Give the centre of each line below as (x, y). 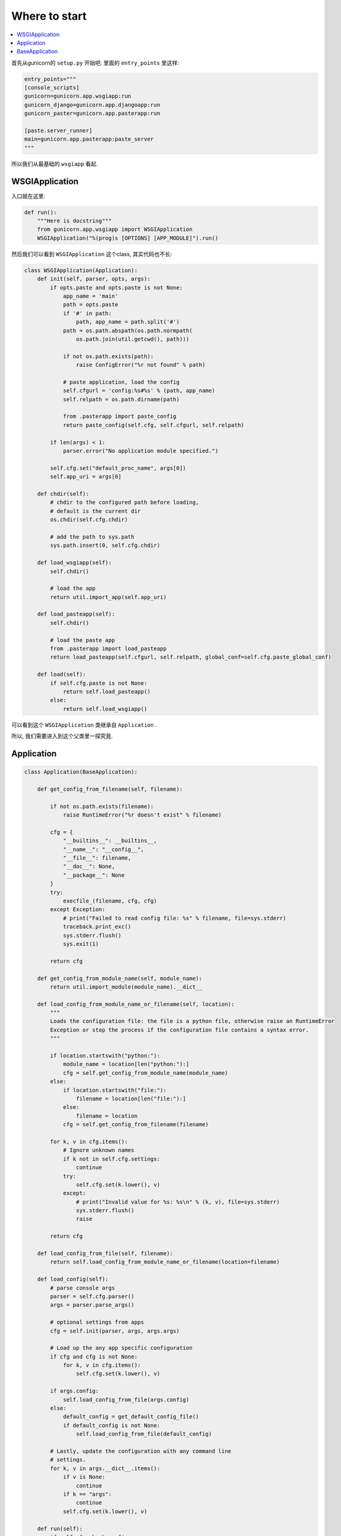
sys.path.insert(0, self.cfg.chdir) (105, 546)
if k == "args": (87, 1494)
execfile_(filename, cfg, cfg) (110, 901)
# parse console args (82, 1288)
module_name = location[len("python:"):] (126, 1064)
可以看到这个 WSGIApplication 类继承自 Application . (84, 724)
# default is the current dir (95, 511)
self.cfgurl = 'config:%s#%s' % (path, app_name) (139, 391)
